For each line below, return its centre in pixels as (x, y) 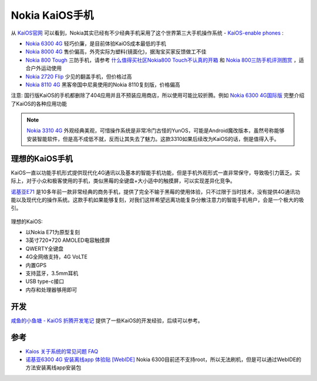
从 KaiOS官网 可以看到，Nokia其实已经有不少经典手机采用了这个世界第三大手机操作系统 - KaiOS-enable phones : (147, 33)
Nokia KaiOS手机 (52, 15)
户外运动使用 (46, 68)
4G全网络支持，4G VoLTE (57, 257)
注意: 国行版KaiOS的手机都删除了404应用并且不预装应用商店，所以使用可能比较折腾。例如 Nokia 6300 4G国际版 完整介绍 (158, 95)
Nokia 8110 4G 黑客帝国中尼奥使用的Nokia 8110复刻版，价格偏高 (103, 85)
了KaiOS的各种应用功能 (39, 103)
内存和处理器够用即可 (51, 289)
